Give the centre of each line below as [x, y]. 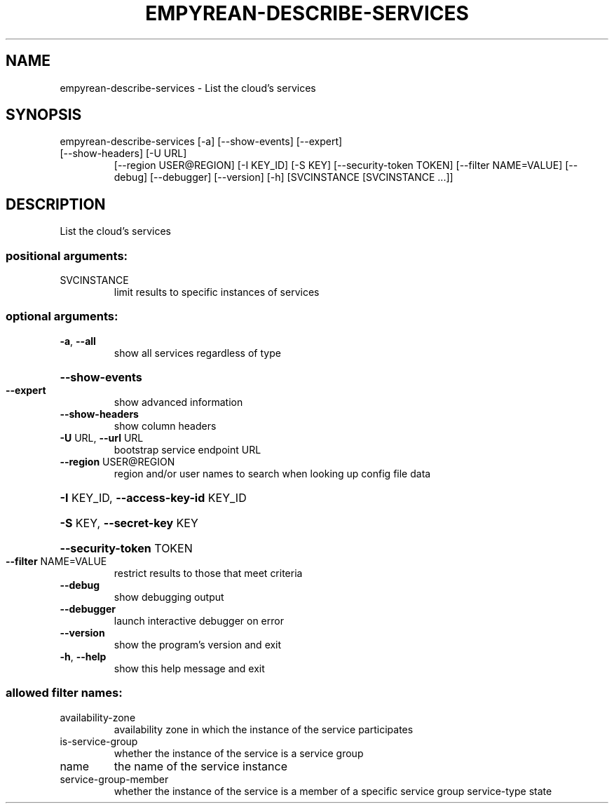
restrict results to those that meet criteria [208, 573]
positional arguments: [67, 256]
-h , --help [83, 656]
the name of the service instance [200, 766]
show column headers [165, 426]
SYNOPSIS [44, 115]
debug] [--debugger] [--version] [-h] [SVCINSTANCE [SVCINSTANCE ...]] [284, 177]
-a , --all [78, 341]
